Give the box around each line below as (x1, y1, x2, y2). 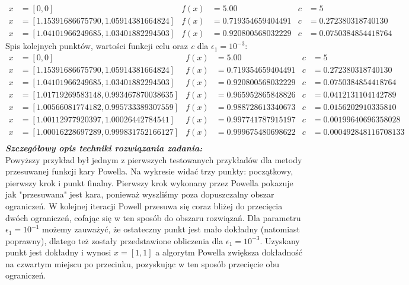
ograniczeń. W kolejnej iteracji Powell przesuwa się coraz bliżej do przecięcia (5, 199, 283, 212)
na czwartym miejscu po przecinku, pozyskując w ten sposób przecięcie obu (5, 257, 279, 270)
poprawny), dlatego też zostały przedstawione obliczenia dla (5, 234, 223, 247)
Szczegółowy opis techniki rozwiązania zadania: (5, 141, 203, 154)
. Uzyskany (260, 234, 300, 247)
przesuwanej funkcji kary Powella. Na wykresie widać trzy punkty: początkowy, (5, 165, 293, 177)
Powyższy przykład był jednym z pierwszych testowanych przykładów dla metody (5, 153, 302, 166)
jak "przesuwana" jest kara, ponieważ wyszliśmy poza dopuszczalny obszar (5, 188, 274, 200)
